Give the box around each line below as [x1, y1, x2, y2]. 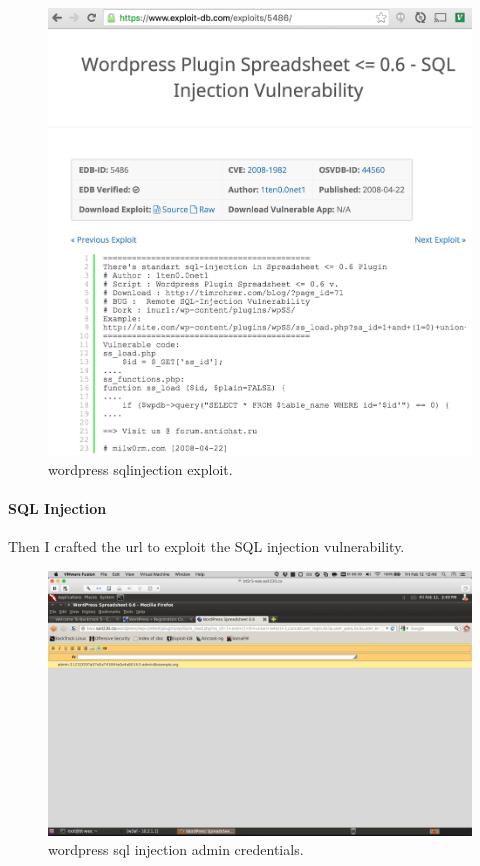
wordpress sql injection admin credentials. [48, 839, 304, 860]
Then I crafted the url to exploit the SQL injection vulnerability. [8, 536, 405, 557]
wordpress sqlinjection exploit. [48, 458, 233, 479]
